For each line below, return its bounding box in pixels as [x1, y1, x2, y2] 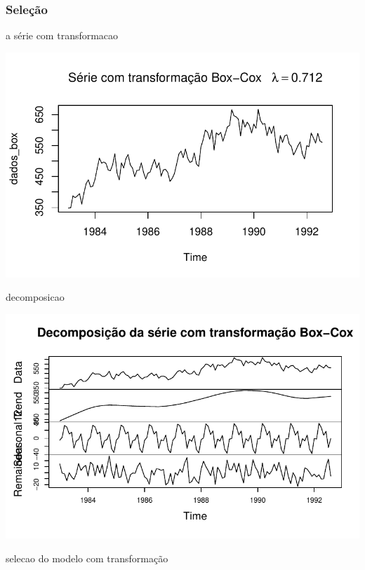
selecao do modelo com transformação [6, 551, 168, 566]
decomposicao [6, 290, 65, 304]
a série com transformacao [6, 28, 119, 43]
